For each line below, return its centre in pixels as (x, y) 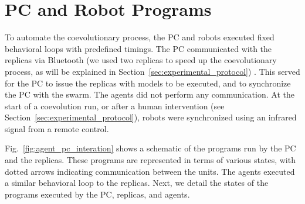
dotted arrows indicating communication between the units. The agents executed (150, 171)
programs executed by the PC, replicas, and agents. (97, 194)
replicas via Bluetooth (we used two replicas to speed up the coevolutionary (141, 60)
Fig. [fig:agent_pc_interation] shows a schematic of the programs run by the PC (150, 148)
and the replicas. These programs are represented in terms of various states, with (150, 160)
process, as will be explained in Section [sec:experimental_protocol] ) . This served (152, 71)
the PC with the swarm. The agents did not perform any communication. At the (150, 94)
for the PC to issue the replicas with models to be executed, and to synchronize (148, 83)
